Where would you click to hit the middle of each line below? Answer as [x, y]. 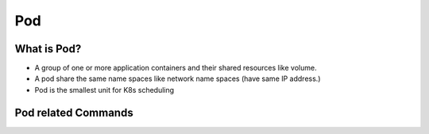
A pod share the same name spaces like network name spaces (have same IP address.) [178, 78]
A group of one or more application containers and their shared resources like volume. [176, 68]
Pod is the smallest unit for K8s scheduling [104, 90]
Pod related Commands [74, 112]
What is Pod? [48, 49]
